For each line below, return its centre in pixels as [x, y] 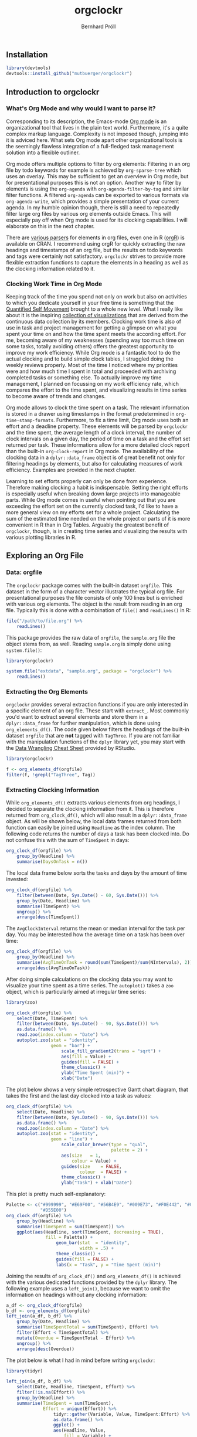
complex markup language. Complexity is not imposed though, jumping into [97, 134]
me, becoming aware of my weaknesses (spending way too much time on [95, 340]
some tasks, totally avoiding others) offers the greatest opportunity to [90, 346]
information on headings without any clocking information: [77, 1295]
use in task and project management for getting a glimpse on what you [91, 328]
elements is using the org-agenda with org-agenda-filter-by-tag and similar [98, 189]
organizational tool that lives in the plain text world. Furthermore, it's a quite [97, 127]
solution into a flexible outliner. [43, 152]
